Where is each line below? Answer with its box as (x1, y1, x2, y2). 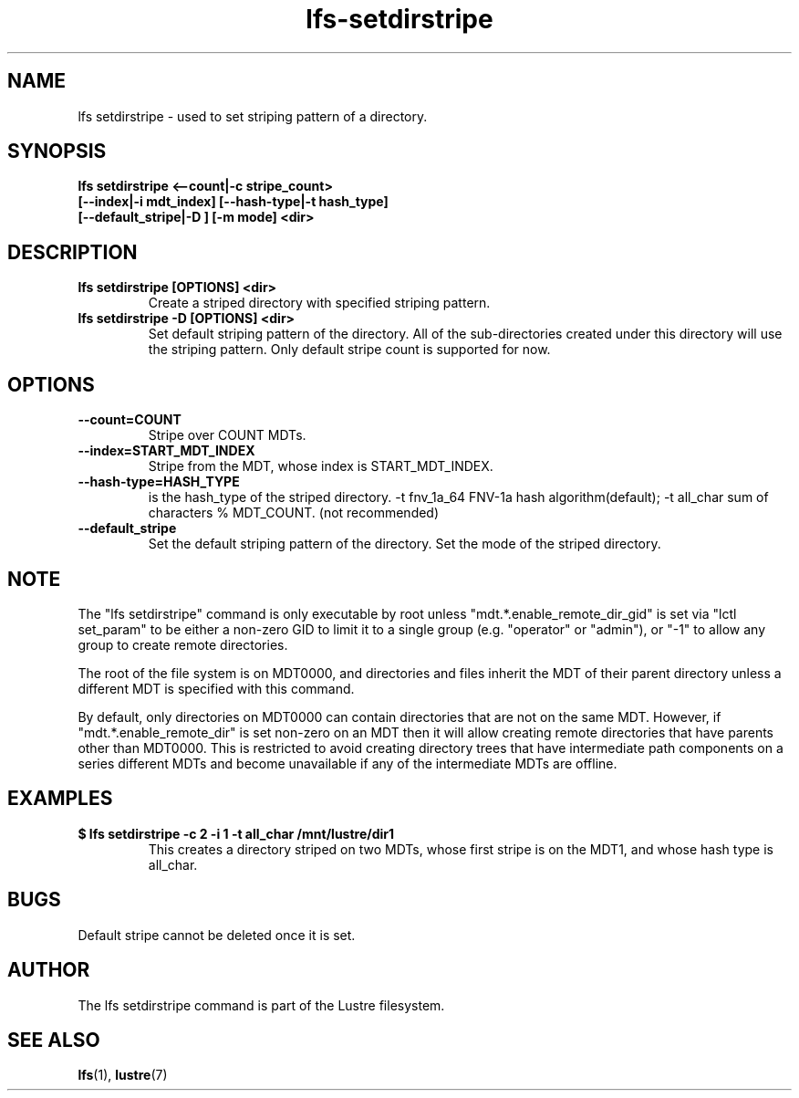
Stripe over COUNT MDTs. (148, 427, 306, 444)
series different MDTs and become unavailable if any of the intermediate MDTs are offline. (78, 755, 617, 771)
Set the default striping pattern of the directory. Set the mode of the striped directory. (148, 536, 661, 552)
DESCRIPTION (7, 240, 138, 264)
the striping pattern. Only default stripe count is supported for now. (148, 341, 551, 358)
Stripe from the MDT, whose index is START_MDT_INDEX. (148, 458, 493, 475)
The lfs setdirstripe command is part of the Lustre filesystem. (78, 997, 445, 1013)
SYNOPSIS (7, 140, 107, 163)
